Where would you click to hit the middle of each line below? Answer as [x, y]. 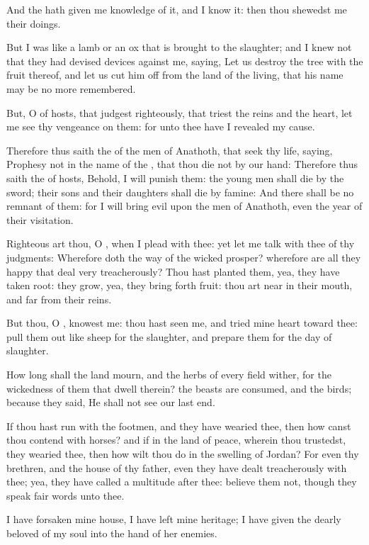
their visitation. [40, 219]
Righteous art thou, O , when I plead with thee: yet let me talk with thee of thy [181, 243]
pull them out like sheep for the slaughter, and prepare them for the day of [169, 336]
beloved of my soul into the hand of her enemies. [112, 533]
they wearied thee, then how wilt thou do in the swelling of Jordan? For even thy [183, 454]
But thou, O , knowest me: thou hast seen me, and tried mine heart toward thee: [182, 323]
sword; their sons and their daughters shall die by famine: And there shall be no [180, 192]
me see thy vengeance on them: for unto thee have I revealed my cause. [161, 127]
